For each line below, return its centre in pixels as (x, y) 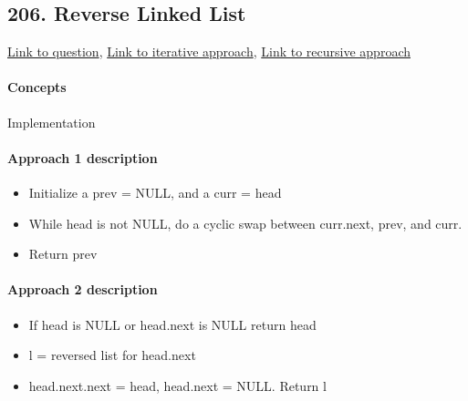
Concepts (37, 87)
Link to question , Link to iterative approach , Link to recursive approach (209, 51)
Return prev (63, 254)
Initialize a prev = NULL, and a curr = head (155, 192)
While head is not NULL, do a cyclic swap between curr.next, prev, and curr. (245, 223)
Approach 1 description (83, 157)
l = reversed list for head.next (112, 355)
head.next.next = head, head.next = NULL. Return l (177, 385)
